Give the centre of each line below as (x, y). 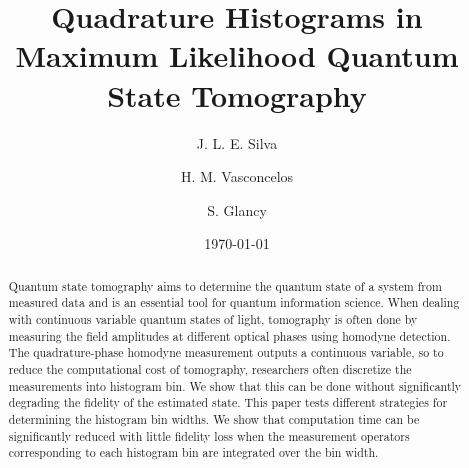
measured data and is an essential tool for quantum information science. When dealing (234, 302)
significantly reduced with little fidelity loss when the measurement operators (209, 435)
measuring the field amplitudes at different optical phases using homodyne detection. (229, 335)
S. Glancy (237, 209)
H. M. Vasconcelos (237, 176)
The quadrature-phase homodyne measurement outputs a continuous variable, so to (226, 352)
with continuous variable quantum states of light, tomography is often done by (213, 318)
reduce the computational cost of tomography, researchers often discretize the (210, 368)
